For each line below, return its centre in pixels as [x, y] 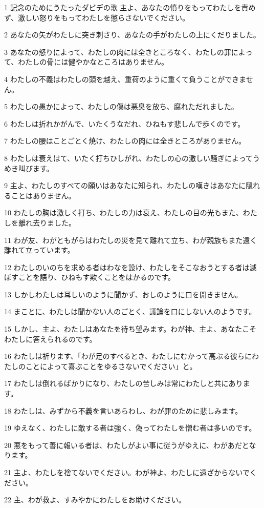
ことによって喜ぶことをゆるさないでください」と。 [111, 366]
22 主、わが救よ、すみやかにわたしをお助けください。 [95, 500]
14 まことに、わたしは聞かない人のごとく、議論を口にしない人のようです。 [130, 311]
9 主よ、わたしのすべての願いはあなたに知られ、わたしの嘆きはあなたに [125, 185]
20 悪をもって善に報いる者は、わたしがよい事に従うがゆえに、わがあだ [123, 445]
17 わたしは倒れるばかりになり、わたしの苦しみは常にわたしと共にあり [124, 383]
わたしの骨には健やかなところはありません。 [93, 62]
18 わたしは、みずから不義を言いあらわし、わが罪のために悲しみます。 [123, 410]
